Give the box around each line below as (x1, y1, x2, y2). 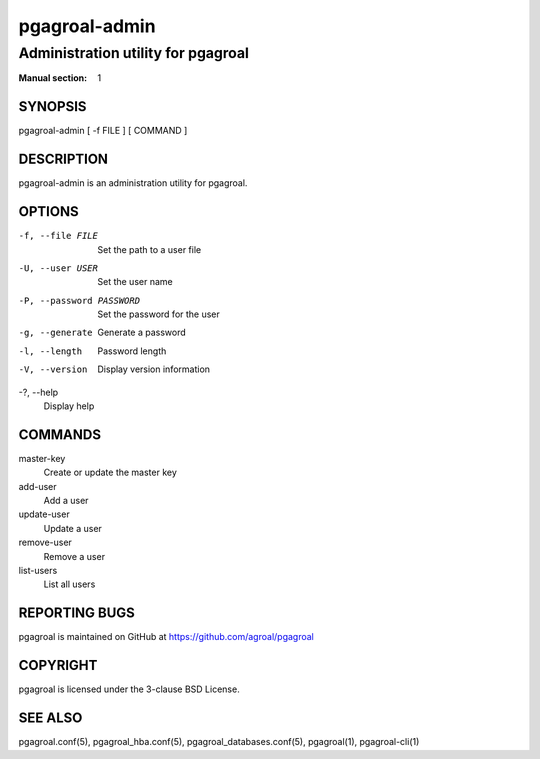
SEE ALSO (18, 710, 83, 727)
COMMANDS (18, 426, 102, 443)
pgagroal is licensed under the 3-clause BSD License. (18, 683, 240, 695)
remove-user (18, 536, 72, 549)
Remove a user (43, 550, 105, 562)
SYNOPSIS (18, 98, 87, 115)
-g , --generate (18, 327, 94, 339)
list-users (18, 565, 58, 577)
